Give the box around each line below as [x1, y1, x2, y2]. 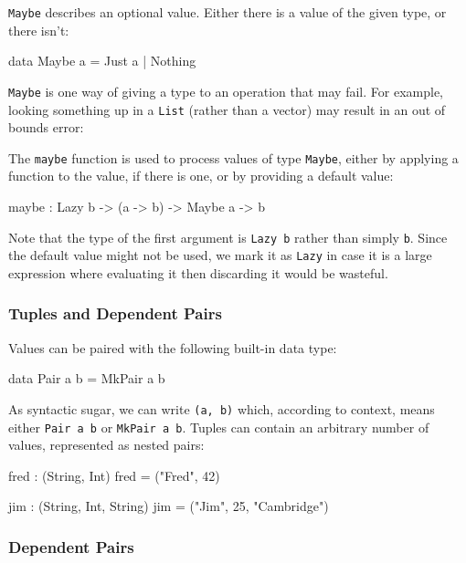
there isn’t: [8, 20, 69, 39]
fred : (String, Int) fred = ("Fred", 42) [8, 465, 220, 485]
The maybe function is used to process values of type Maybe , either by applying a [8, 148, 459, 167]
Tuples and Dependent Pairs [8, 302, 222, 325]
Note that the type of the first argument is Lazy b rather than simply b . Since [8, 227, 448, 246]
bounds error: [8, 118, 84, 137]
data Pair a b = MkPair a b [8, 369, 165, 388]
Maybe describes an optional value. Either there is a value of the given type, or [8, 3, 447, 21]
